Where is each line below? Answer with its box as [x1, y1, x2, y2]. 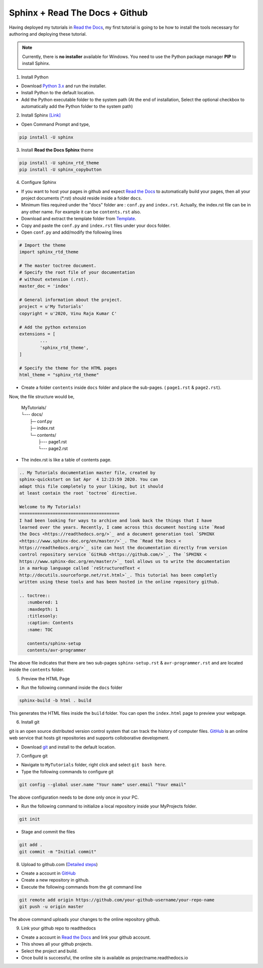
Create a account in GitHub [21, 870, 76, 876]
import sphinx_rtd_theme [19, 249, 79, 255]
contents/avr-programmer [27, 647, 86, 653]
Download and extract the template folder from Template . [21, 216, 136, 222]
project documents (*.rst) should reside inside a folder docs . [21, 195, 142, 201]
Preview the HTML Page [21, 676, 70, 682]
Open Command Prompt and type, [21, 121, 90, 127]
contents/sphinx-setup [27, 641, 81, 646]
